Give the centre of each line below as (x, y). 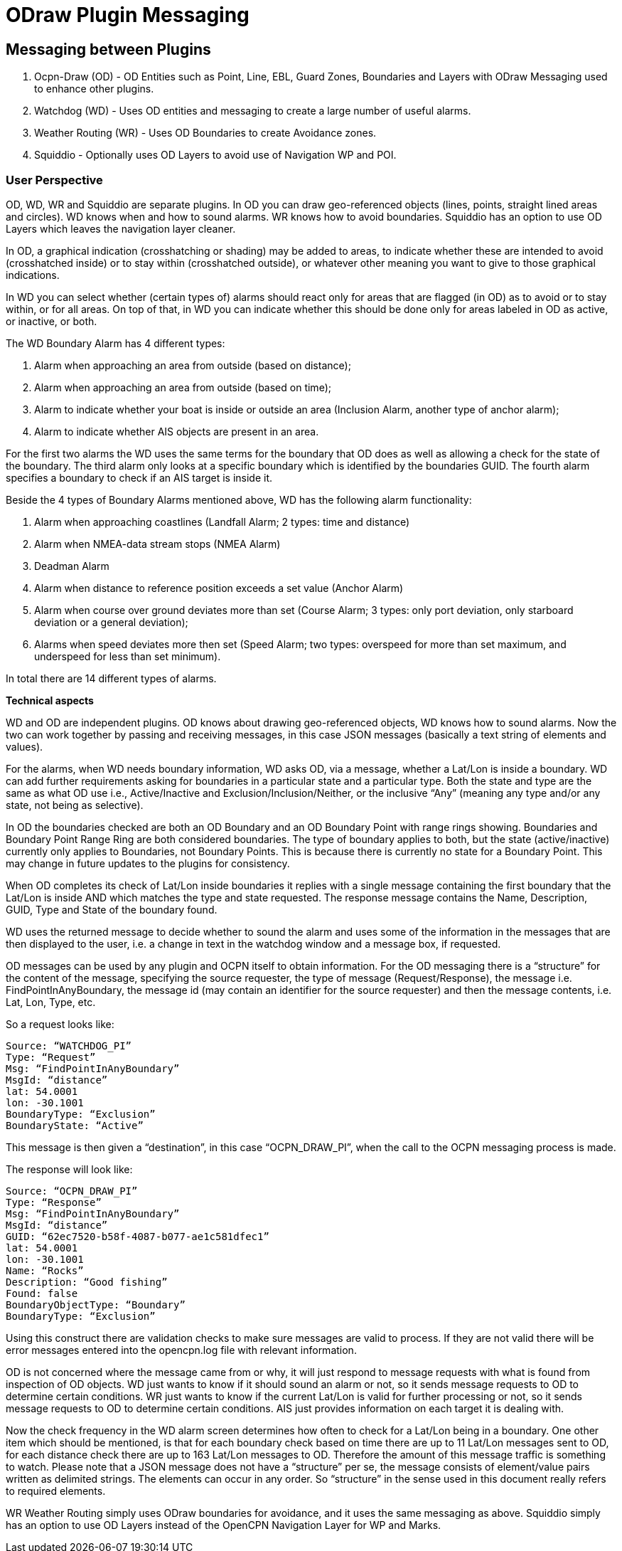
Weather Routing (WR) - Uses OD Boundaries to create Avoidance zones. (205, 133)
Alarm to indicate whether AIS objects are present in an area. (177, 431)
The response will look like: (69, 1169)
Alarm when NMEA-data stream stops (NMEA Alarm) (157, 544)
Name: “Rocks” (45, 1270)
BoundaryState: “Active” (75, 1125)
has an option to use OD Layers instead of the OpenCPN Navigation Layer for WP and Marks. (224, 1525)
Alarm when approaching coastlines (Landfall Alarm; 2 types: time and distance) (222, 522)
